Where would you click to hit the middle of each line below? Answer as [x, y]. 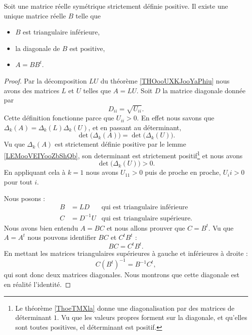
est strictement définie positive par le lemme [120, 144]
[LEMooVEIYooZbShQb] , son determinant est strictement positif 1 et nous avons [123, 155]
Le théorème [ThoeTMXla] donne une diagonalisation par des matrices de [125, 308]
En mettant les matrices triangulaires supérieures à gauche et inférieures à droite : [126, 253]
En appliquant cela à [35, 172]
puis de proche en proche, [183, 172]
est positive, [87, 48]
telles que [97, 90]
